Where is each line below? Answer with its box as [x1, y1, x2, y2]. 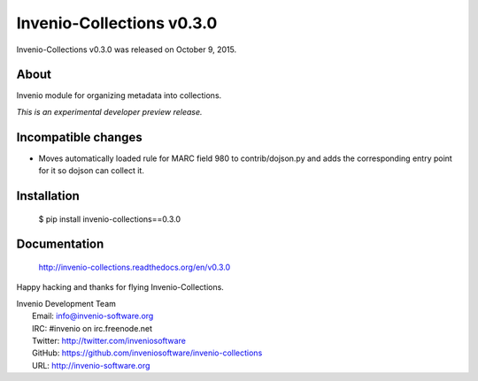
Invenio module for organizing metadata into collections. [16, 90, 222, 101]
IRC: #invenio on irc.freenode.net [32, 323, 153, 333]
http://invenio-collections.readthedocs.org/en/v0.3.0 [38, 262, 231, 272]
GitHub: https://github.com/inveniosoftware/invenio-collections [32, 347, 263, 358]
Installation [16, 188, 80, 203]
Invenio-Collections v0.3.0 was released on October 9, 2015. [16, 44, 237, 55]
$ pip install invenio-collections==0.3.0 [38, 213, 181, 225]
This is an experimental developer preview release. [16, 106, 203, 117]
